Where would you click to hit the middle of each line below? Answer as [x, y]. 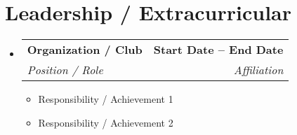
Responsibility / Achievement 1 [106, 99]
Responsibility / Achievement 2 [106, 122]
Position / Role [65, 70]
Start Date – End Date [218, 50]
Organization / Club [85, 50]
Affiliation [258, 70]
